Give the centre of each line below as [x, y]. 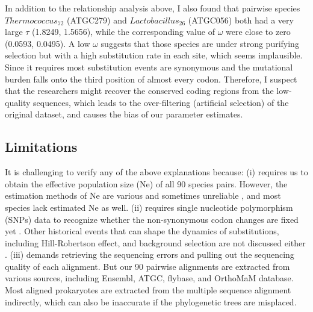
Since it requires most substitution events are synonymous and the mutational [149, 67]
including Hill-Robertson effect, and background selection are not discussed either [155, 242]
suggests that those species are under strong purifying [200, 43]
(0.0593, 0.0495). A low [48, 43]
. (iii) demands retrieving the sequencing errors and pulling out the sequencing [150, 254]
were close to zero [258, 32]
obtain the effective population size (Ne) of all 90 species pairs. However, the [146, 183]
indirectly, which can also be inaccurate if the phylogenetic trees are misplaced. [151, 301]
